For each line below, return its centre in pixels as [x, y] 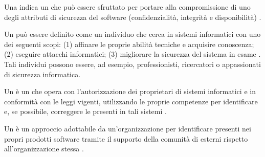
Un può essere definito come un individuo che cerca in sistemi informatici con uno [132, 34]
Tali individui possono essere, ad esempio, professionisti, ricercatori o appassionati [132, 64]
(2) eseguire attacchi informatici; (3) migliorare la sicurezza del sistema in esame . [132, 54]
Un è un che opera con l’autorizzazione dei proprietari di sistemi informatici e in [130, 91]
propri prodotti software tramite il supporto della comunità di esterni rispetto [126, 138]
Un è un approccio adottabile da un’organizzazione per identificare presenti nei [128, 128]
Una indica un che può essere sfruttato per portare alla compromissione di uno [127, 7]
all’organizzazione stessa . [44, 149]
